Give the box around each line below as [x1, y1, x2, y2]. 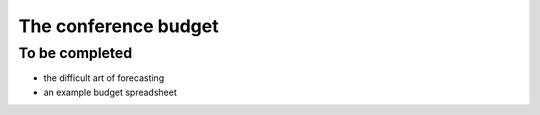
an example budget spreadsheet [43, 86, 177, 98]
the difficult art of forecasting [43, 72, 165, 84]
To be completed [18, 44, 133, 62]
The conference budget [18, 15, 219, 37]
